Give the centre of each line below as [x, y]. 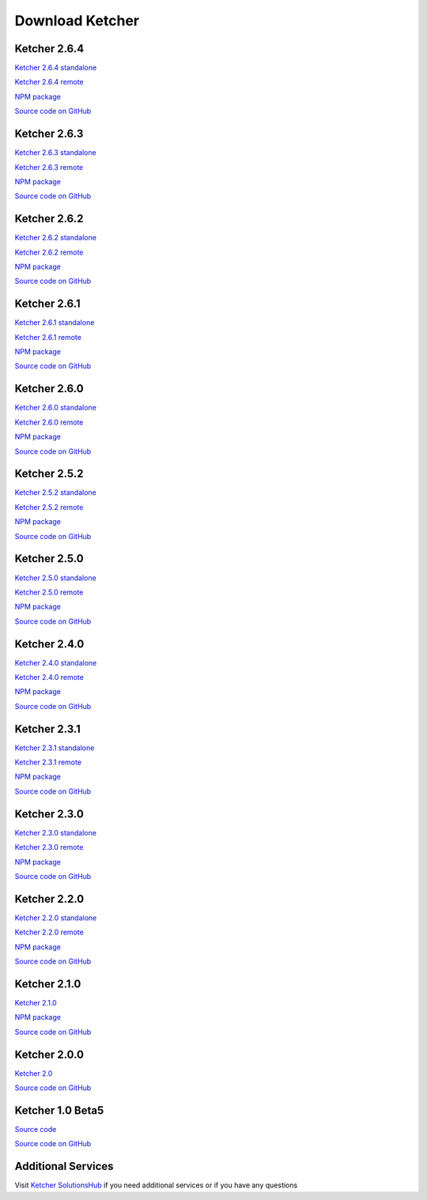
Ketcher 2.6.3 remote [49, 167]
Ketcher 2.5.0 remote [49, 592]
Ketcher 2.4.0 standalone [56, 662]
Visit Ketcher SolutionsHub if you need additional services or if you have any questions [156, 1185]
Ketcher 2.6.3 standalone [55, 153]
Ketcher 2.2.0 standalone [56, 918]
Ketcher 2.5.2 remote [49, 507]
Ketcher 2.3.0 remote [49, 847]
